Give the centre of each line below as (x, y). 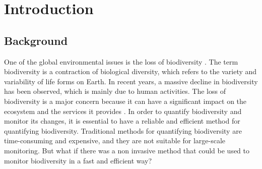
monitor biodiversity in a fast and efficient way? (78, 160)
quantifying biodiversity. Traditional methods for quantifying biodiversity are (123, 130)
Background (36, 40)
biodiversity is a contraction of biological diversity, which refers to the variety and (130, 71)
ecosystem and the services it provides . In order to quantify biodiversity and (123, 111)
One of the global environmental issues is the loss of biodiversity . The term (121, 61)
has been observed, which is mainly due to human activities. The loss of (115, 91)
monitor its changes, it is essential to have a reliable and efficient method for (122, 121)
